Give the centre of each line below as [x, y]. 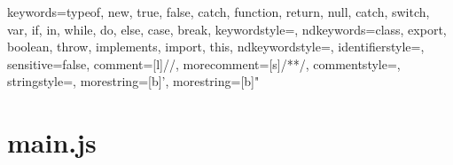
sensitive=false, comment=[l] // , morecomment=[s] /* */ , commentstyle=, [204, 63]
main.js [52, 142]
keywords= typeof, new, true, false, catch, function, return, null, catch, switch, [219, 12]
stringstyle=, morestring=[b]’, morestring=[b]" [133, 81]
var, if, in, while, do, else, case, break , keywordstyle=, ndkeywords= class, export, [227, 29]
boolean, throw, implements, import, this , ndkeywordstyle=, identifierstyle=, [216, 47]
